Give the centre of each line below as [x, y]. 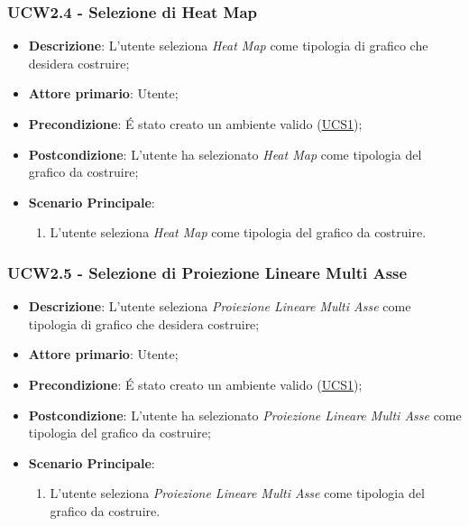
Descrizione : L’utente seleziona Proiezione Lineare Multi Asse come [220, 306]
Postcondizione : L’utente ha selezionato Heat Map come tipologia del [225, 154]
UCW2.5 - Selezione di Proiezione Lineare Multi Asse [207, 272]
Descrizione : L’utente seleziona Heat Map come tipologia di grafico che [228, 46]
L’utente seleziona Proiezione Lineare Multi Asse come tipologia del [237, 493]
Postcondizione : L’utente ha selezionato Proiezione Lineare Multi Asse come [245, 415]
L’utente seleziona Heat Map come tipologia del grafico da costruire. [238, 232]
